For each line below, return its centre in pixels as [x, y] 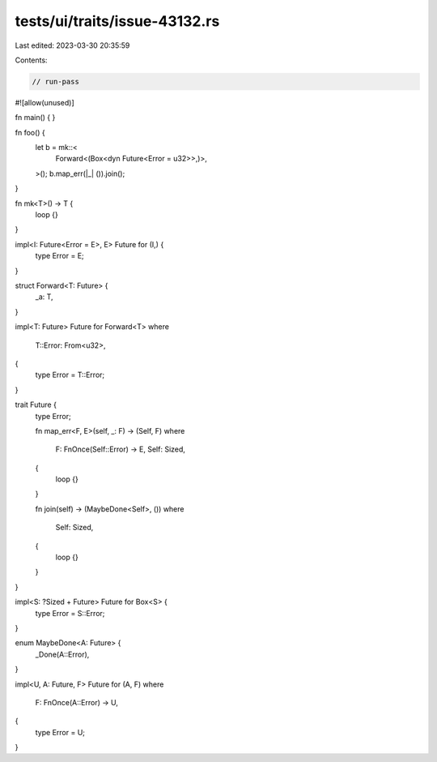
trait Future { [36, 405]
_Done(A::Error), [62, 654]
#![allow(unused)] [45, 102]
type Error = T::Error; [70, 375]
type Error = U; [60, 732]
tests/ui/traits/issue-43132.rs [117, 21]
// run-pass [56, 81]
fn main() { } [35, 118]
